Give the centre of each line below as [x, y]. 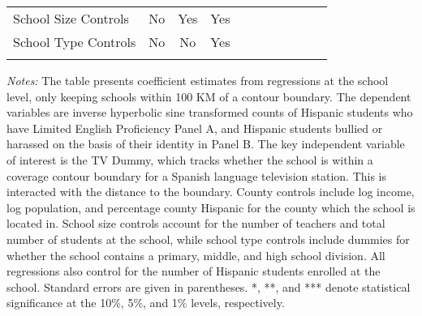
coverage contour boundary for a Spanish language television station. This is [197, 175]
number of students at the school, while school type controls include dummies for [208, 239]
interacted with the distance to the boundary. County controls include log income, [211, 192]
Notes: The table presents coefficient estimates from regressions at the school [198, 80]
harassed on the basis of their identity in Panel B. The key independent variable [206, 144]
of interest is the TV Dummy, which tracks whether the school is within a [190, 159]
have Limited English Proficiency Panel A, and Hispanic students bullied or [195, 128]
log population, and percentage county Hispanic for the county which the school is [211, 207]
